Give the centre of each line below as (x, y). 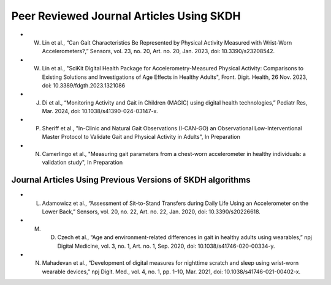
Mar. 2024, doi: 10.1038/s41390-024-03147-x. (100, 111)
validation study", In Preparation (82, 163)
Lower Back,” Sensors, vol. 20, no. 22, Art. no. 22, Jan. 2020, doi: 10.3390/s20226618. (151, 212)
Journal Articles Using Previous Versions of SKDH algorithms (131, 180)
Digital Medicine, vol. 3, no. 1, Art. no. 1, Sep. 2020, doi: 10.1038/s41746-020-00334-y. (166, 246)
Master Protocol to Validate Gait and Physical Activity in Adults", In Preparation (141, 137)
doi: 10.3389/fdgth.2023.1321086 (84, 85)
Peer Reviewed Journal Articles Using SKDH (126, 16)
